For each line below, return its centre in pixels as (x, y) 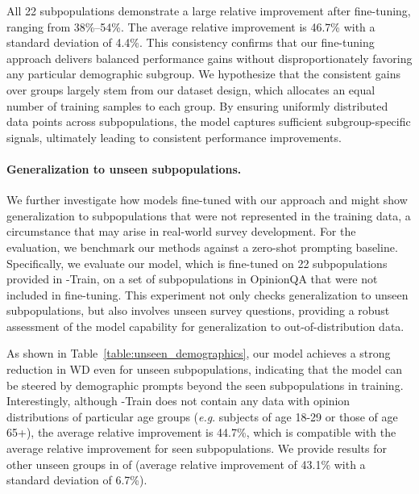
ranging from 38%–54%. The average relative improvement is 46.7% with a (191, 26)
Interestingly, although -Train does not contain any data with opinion (178, 401)
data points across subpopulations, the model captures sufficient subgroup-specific (209, 121)
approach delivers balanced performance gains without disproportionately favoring (209, 58)
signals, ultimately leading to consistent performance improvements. (174, 137)
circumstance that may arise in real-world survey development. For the (181, 231)
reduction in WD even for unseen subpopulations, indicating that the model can (204, 369)
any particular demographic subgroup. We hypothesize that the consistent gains (204, 74)
